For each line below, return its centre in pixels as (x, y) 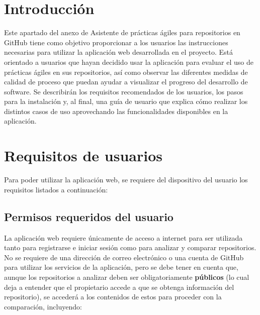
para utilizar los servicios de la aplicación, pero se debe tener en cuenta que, (121, 267)
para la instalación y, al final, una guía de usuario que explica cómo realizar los (126, 101)
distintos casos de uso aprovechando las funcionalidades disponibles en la (116, 111)
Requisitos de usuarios (83, 155)
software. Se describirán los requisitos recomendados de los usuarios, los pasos (124, 91)
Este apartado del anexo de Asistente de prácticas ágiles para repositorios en (122, 32)
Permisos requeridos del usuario (89, 216)
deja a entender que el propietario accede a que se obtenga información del (119, 287)
